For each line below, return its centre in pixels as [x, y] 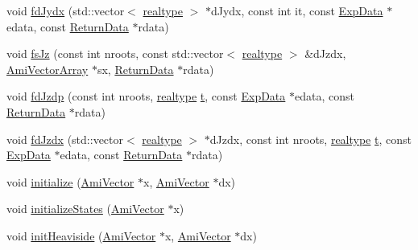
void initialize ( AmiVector [70, 181]
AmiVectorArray [48, 69]
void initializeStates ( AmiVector [85, 209]
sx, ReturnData [135, 69]
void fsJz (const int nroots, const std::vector [115, 53]
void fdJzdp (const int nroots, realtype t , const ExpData [146, 96]
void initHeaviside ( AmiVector [81, 235]
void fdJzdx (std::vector [65, 139]
